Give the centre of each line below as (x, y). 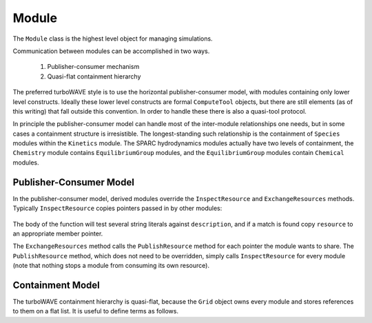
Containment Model (56, 285)
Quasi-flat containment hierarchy (94, 76)
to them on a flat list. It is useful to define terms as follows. (96, 311)
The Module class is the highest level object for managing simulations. (113, 39)
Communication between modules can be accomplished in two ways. (111, 51)
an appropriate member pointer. (58, 233)
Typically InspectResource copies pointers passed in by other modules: (117, 208)
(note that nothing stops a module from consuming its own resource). (111, 266)
